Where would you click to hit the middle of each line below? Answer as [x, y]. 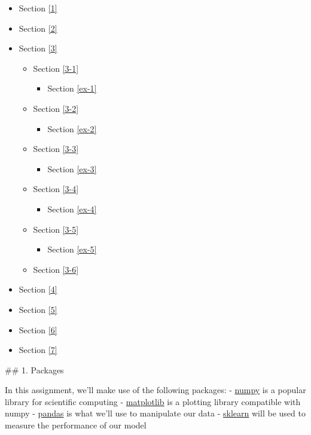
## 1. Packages [34, 369]
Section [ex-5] [72, 249]
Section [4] [38, 289]
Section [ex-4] [72, 209]
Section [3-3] [56, 149]
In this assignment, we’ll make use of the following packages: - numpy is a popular [155, 390]
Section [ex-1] [72, 88]
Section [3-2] [56, 108]
